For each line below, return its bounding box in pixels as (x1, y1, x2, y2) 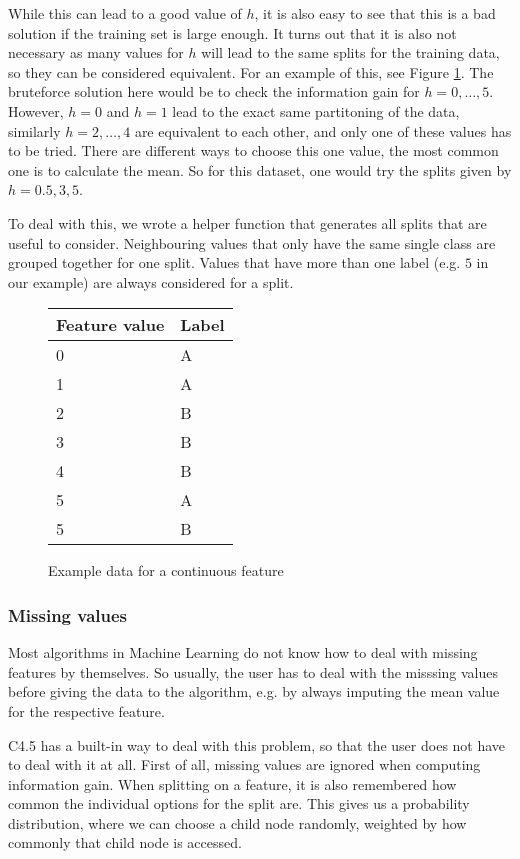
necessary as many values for (8, 42, 184, 63)
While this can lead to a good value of (8, 3, 242, 23)
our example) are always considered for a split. (8, 271, 294, 292)
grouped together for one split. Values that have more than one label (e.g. (8, 252, 461, 273)
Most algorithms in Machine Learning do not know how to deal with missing (8, 642, 478, 663)
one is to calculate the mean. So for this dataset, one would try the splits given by (8, 159, 512, 180)
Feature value (56, 313, 165, 337)
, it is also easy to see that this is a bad (254, 3, 496, 23)
